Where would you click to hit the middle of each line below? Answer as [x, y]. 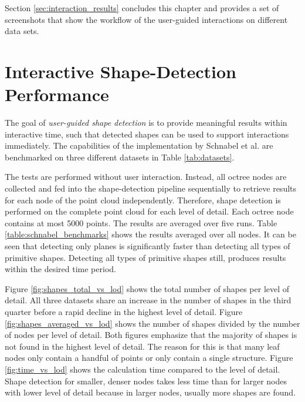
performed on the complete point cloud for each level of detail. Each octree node [149, 211]
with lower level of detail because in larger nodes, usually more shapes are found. [150, 392]
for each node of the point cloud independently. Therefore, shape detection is [143, 200]
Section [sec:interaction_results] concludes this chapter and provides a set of [142, 8]
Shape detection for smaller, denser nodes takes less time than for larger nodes [146, 381]
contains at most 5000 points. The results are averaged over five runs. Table [141, 222]
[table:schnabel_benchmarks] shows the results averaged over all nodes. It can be [150, 234]
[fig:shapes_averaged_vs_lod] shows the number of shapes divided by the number [152, 323]
